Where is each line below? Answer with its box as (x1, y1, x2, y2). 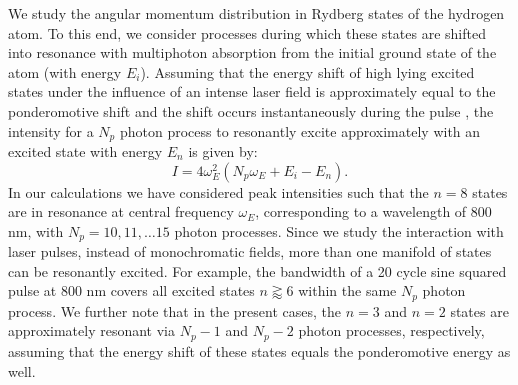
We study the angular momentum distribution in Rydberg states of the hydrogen (8, 3, 505, 23)
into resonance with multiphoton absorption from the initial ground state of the (8, 42, 497, 63)
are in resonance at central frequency (8, 201, 234, 222)
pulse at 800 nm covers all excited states (8, 280, 255, 301)
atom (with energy (8, 61, 122, 82)
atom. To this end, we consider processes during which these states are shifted (8, 22, 486, 43)
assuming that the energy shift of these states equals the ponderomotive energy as (8, 340, 511, 361)
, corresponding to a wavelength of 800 (255, 201, 492, 222)
